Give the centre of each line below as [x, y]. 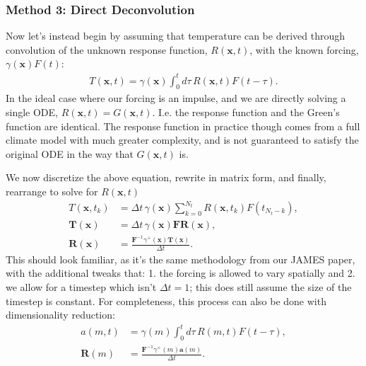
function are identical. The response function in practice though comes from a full [183, 126]
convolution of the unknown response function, [107, 49]
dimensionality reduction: [60, 315]
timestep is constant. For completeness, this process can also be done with [166, 301]
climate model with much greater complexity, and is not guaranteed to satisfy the [182, 140]
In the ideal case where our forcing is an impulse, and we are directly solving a [176, 98]
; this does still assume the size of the [271, 287]
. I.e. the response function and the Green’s [246, 111]
